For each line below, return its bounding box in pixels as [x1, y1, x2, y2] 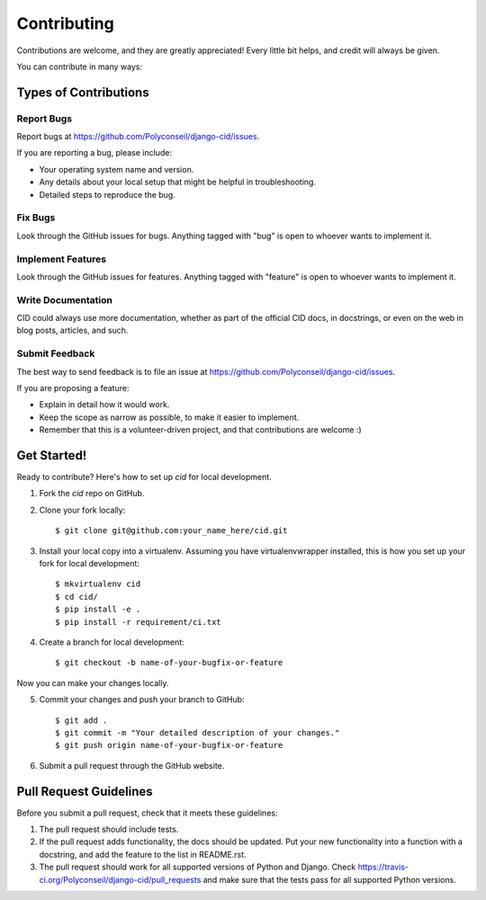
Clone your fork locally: [39, 504, 126, 515]
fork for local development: [39, 558, 139, 569]
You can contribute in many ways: [16, 61, 143, 72]
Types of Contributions [16, 85, 149, 100]
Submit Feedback [16, 347, 95, 360]
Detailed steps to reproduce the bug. [39, 189, 175, 200]
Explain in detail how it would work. [39, 399, 170, 410]
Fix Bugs [16, 211, 56, 224]
